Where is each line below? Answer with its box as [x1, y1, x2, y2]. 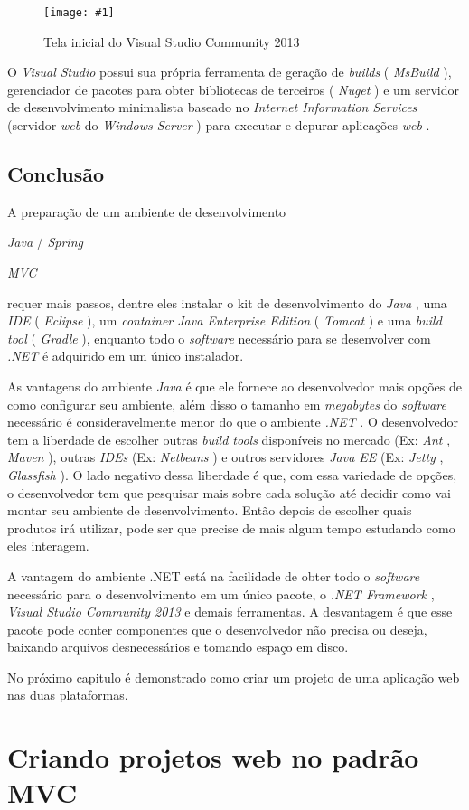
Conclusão [7, 160, 105, 188]
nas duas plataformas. [7, 685, 128, 704]
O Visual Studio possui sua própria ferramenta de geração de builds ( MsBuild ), [7, 62, 452, 81]
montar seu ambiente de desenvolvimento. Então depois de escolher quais [7, 501, 412, 520]
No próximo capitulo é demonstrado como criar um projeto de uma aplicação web [7, 667, 460, 686]
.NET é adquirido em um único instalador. [7, 346, 244, 365]
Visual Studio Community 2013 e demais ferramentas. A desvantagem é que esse [7, 602, 453, 621]
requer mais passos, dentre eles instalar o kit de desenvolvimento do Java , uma [7, 293, 447, 312]
